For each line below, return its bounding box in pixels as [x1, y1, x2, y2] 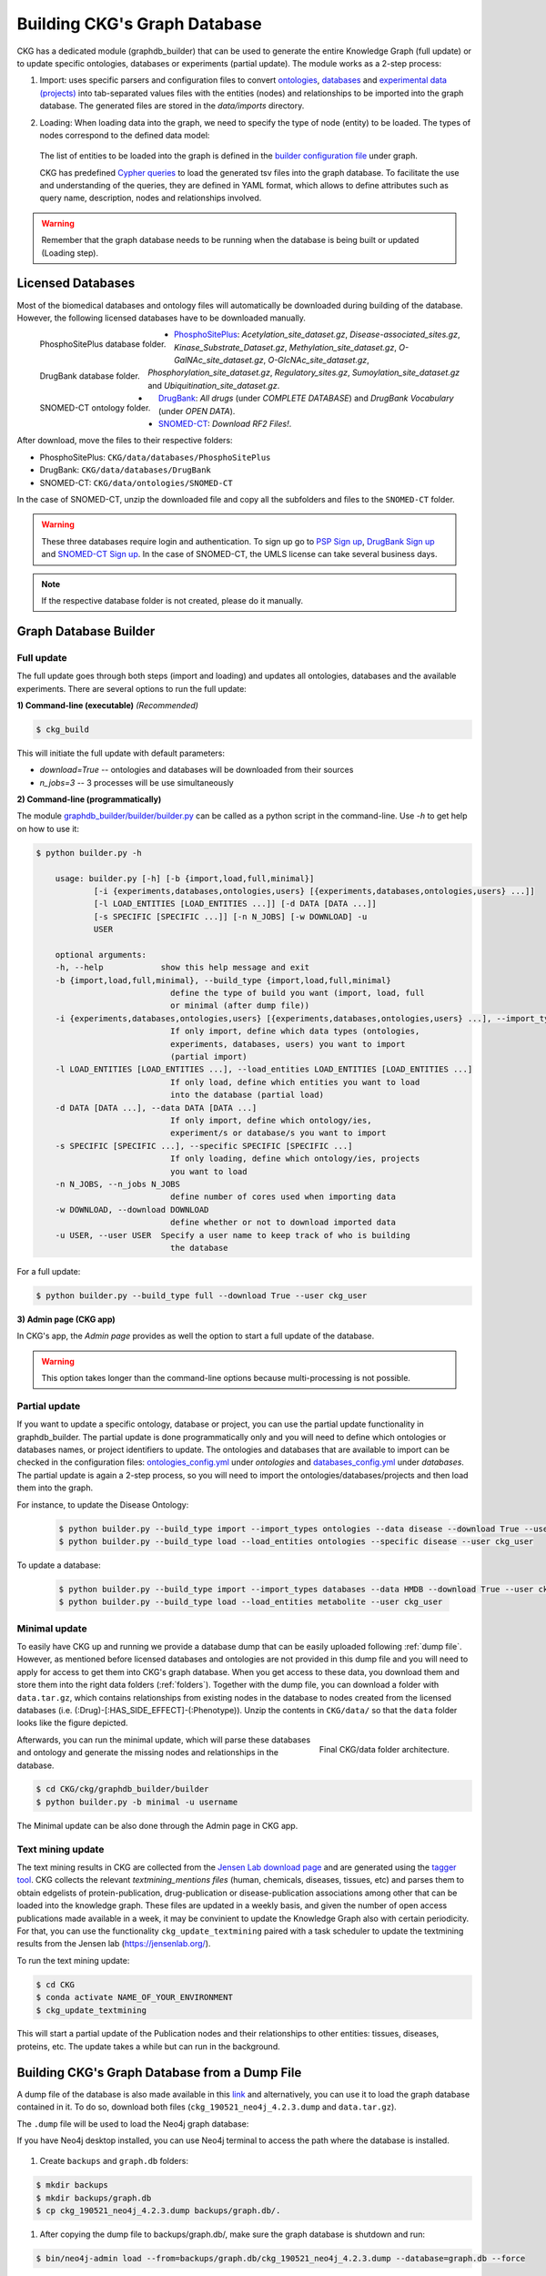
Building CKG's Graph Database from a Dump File [16, 2065, 302, 2080]
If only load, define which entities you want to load [169, 1077, 420, 1087]
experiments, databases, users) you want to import [169, 1039, 406, 1049]
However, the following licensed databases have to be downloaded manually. [16, 312, 307, 323]
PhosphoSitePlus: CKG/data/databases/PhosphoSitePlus [39, 452, 271, 462]
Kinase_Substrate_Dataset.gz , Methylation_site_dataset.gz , [173, 341, 398, 352]
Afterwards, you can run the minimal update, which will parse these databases [16, 1734, 311, 1745]
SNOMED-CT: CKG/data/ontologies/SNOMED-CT [39, 477, 233, 488]
